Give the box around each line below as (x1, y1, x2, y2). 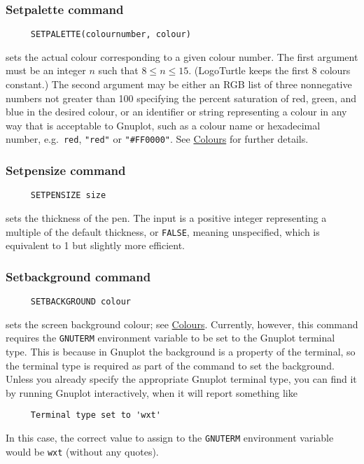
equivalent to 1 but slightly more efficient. (6, 238, 185, 253)
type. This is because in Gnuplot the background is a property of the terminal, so (6, 344, 356, 358)
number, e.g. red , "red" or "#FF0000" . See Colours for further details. (6, 132, 309, 146)
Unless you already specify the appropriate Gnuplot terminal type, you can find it (6, 372, 357, 386)
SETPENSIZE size (30, 190, 106, 201)
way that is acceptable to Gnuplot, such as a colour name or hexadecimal (6, 118, 321, 132)
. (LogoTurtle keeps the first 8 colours (188, 63, 351, 78)
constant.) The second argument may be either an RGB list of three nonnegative (6, 77, 352, 92)
